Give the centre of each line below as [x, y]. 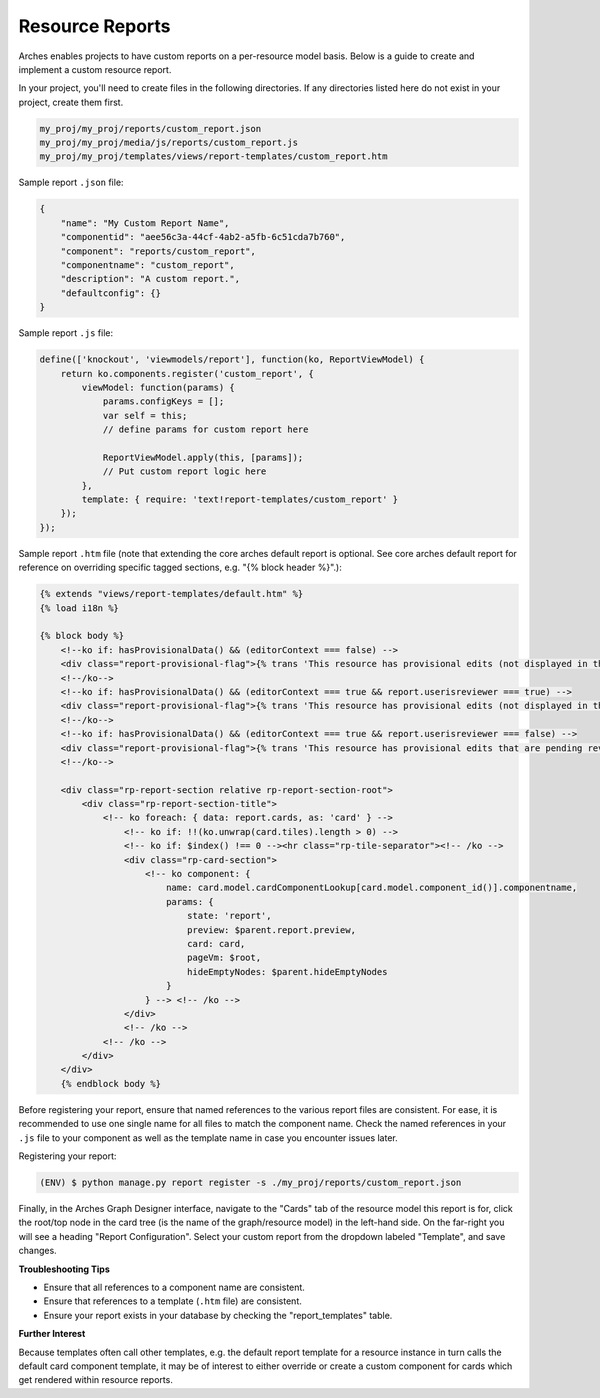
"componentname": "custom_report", [147, 265]
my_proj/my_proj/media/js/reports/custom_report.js [169, 143]
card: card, [216, 943]
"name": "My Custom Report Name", [145, 223]
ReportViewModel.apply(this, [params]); [203, 457]
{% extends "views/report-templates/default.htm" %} [171, 594]
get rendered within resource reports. [96, 1380]
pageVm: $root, [224, 958]
